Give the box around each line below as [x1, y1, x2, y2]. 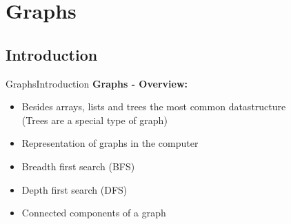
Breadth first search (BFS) [21, 159, 135, 173]
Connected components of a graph [21, 205, 166, 220]
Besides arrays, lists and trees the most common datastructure [21, 99, 286, 114]
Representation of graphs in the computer [21, 136, 199, 150]
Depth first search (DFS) [21, 182, 128, 196]
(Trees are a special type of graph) [21, 112, 168, 127]
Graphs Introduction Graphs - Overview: [6, 76, 188, 90]
